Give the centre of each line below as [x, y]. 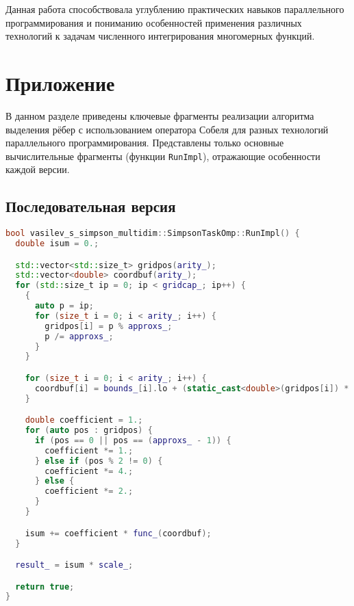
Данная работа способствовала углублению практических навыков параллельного [175, 9]
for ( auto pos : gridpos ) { [89, 431]
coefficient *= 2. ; [89, 491]
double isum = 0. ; [57, 244]
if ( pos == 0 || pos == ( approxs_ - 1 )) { [133, 440]
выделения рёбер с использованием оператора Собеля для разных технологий [167, 129]
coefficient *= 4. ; [89, 471]
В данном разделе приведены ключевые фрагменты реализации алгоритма [160, 115]
